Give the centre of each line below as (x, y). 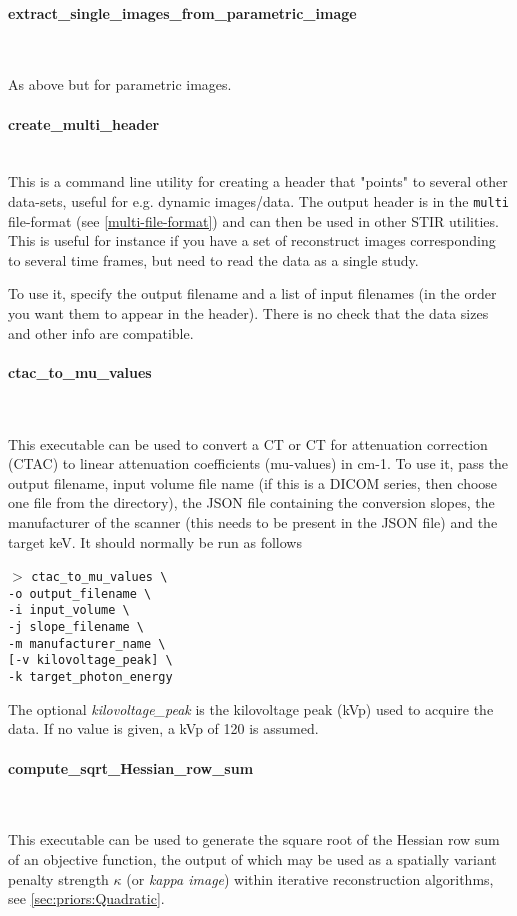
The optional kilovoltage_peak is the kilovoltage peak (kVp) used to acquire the (251, 708)
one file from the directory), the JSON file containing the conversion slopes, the (251, 502)
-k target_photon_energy (90, 677)
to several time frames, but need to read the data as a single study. (213, 259)
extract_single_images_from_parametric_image (182, 12)
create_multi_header (84, 123)
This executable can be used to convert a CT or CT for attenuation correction (248, 443)
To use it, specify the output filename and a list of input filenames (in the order (252, 293)
